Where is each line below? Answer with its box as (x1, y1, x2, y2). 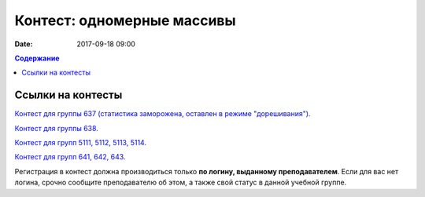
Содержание (14, 53, 60, 63)
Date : (14, 39, 33, 49)
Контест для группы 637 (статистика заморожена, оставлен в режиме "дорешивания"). (14, 109, 311, 119)
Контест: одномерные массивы (14, 12, 236, 29)
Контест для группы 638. (14, 123, 98, 133)
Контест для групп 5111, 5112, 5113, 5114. (14, 138, 147, 148)
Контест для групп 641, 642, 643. (14, 152, 126, 162)
